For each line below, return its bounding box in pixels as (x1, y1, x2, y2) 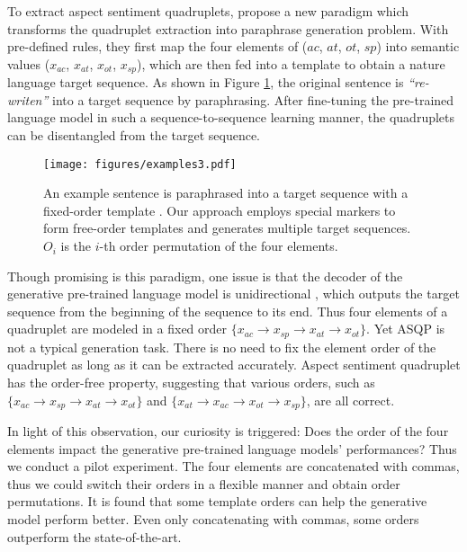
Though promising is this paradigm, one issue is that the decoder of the (7, 266, 403, 285)
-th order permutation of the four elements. (99, 236, 338, 255)
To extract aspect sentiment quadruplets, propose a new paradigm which (7, 2, 409, 20)
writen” (7, 90, 49, 109)
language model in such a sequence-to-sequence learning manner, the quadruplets (7, 108, 455, 127)
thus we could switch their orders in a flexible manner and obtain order (7, 474, 400, 493)
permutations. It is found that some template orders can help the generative (7, 492, 427, 511)
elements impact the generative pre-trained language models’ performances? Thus (7, 439, 457, 458)
